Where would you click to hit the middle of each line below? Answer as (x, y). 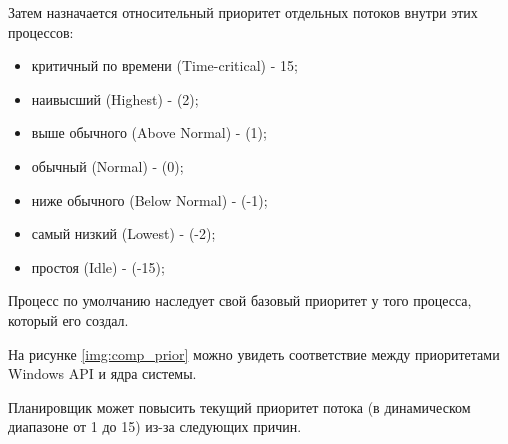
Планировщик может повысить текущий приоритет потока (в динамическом (239, 406)
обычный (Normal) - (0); (107, 165)
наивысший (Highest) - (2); (115, 98)
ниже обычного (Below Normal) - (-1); (149, 199)
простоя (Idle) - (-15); (98, 266)
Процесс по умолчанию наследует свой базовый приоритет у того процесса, (240, 300)
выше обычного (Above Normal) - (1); (149, 132)
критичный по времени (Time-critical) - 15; (164, 65)
